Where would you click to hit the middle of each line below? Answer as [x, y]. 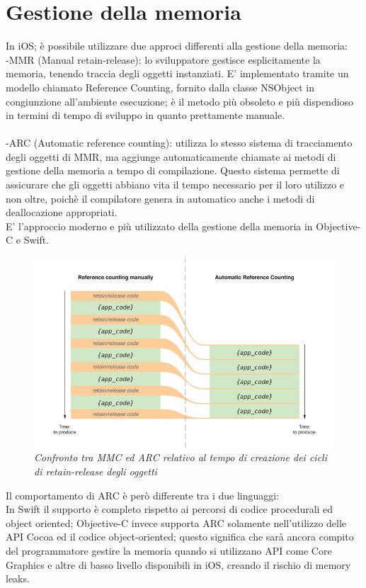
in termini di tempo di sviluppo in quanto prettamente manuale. [145, 115]
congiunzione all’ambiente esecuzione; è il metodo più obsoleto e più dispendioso [180, 101]
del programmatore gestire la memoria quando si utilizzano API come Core [169, 550]
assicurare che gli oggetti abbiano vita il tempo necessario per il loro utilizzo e [175, 185]
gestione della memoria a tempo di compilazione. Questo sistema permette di [173, 170]
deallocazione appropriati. [62, 212]
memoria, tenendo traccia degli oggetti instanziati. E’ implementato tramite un [177, 73]
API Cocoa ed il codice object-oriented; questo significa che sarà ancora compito [180, 537]
